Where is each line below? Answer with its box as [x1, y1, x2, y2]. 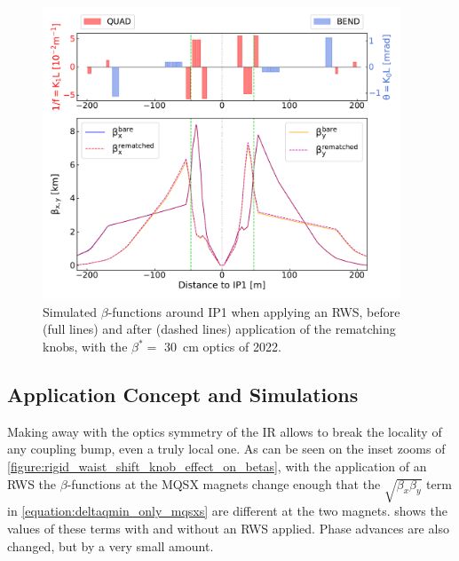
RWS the [7, 474, 57, 493]
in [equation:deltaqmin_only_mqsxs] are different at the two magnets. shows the [7, 502, 447, 520]
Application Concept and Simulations [7, 381, 359, 407]
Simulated [43, 302, 98, 320]
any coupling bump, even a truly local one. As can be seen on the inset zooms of [7, 439, 446, 458]
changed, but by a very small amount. [7, 536, 214, 555]
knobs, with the [43, 337, 128, 356]
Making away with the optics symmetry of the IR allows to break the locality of [7, 422, 442, 440]
